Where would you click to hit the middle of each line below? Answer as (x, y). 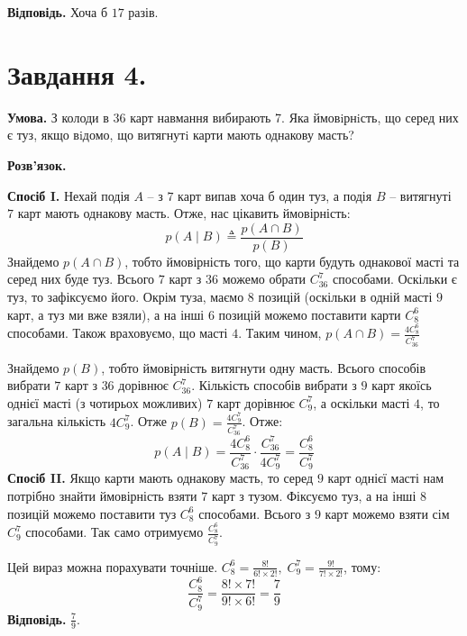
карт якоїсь (402, 385)
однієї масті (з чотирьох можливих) (105, 402)
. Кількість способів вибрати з (274, 385)
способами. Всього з (255, 513)
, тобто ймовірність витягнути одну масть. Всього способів (264, 367)
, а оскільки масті (362, 402)
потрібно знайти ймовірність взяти (102, 495)
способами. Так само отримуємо (114, 532)
